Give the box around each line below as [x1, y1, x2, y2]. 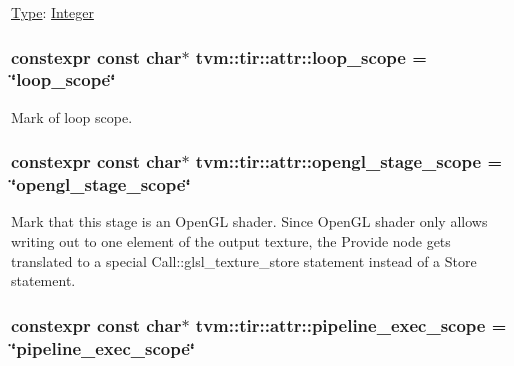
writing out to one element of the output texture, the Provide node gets [11, 231, 451, 252]
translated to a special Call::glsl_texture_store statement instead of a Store [11, 250, 477, 271]
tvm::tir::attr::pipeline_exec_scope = [195, 312, 507, 337]
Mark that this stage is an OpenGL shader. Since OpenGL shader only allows [11, 211, 488, 232]
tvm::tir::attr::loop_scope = [195, 44, 427, 69]
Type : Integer [11, 2, 94, 22]
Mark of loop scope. [11, 106, 133, 127]
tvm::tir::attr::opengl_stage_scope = [195, 149, 503, 174]
